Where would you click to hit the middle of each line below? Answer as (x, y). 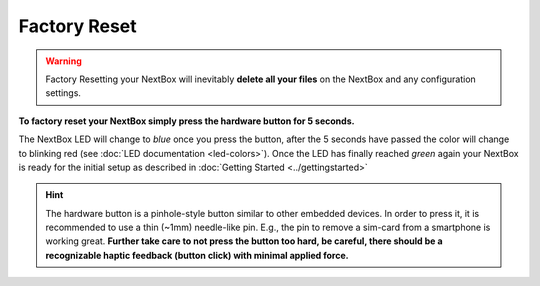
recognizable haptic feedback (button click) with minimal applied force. (197, 255)
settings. (63, 93)
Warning (63, 61)
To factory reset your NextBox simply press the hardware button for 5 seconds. (186, 121)
